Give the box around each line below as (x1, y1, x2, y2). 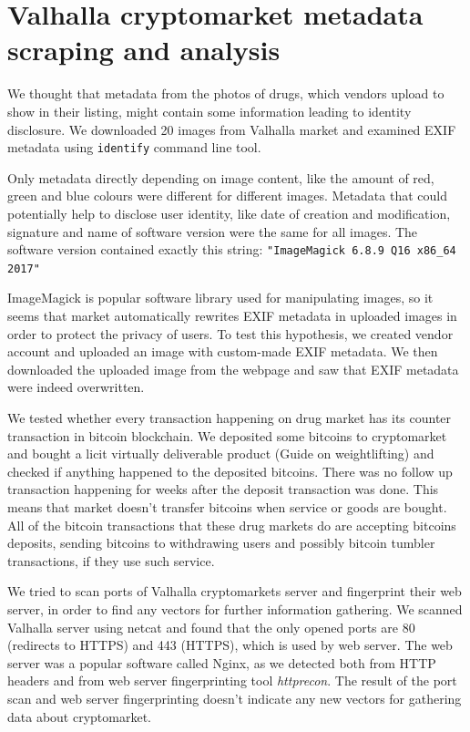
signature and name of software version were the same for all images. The (7, 222, 418, 241)
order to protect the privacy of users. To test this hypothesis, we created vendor (7, 324, 454, 343)
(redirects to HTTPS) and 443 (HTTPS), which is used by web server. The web (7, 635, 453, 655)
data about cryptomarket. (7, 706, 151, 726)
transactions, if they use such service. (7, 551, 215, 570)
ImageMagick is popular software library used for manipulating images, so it (7, 288, 434, 307)
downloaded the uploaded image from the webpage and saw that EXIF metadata (7, 359, 459, 378)
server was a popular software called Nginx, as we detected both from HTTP (7, 653, 436, 672)
